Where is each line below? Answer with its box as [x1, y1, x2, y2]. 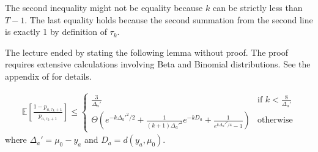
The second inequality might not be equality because [5, 1, 203, 13]
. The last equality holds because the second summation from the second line [24, 13, 313, 26]
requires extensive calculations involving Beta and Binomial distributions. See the [5, 58, 311, 70]
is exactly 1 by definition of [5, 25, 107, 38]
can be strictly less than [212, 1, 303, 13]
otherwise [257, 116, 293, 125]
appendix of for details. [5, 69, 92, 82]
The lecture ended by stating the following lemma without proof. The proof [5, 45, 288, 58]
